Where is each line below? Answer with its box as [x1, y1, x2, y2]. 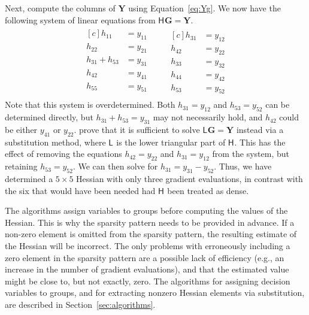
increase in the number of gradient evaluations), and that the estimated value [5, 263, 289, 275]
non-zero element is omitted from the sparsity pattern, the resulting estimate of [5, 228, 297, 240]
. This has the [234, 135, 286, 148]
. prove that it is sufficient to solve [74, 123, 200, 135]
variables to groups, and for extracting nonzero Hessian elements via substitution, [5, 286, 305, 299]
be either [5, 123, 38, 135]
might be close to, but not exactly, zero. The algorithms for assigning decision [5, 274, 290, 287]
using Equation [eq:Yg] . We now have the [128, 2, 281, 14]
